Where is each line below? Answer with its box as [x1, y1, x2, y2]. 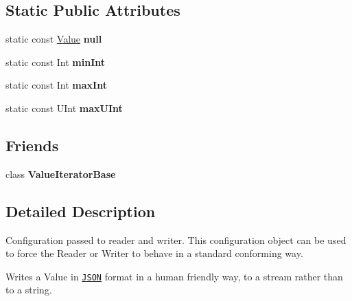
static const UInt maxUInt [5, 100, 123, 115]
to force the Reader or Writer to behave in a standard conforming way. [5, 246, 303, 260]
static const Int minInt [5, 54, 106, 69]
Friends [5, 134, 59, 155]
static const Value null [5, 32, 102, 46]
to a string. [5, 282, 52, 297]
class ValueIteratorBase [5, 166, 116, 181]
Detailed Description [5, 200, 156, 221]
